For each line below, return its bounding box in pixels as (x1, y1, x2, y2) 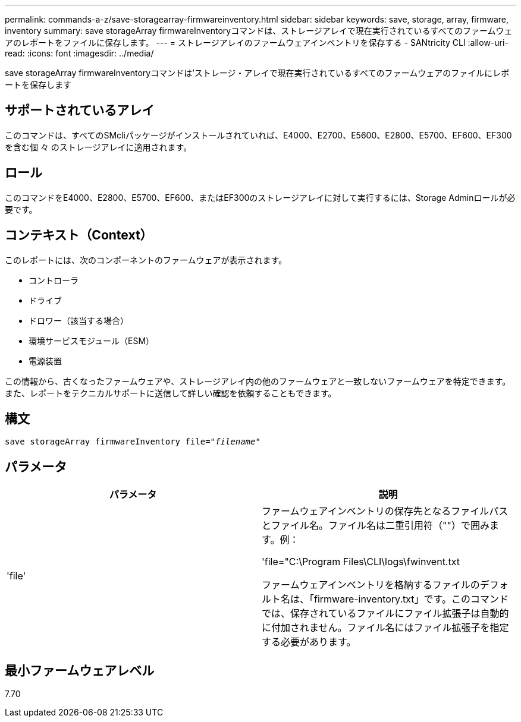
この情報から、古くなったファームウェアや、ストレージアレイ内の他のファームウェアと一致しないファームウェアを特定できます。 (5, 376, 511, 386)
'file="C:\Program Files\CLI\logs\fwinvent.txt (262, 556, 460, 568)
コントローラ (29, 275, 79, 285)
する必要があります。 (262, 636, 356, 648)
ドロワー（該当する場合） (29, 315, 128, 326)
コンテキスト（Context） (5, 228, 153, 243)
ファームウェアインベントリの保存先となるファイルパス (262, 505, 509, 518)
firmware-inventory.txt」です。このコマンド (314, 593, 509, 606)
